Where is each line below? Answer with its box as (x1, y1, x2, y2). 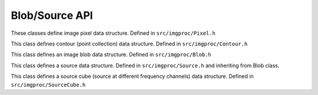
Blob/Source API (11, 9, 94, 22)
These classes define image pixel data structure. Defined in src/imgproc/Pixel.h (11, 30, 216, 37)
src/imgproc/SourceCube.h (11, 81, 86, 88)
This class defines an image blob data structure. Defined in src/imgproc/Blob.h (11, 51, 211, 58)
